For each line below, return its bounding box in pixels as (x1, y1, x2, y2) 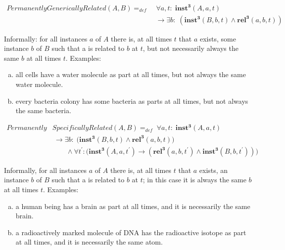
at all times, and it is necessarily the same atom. (15, 237, 163, 247)
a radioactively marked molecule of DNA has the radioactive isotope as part (15, 227, 246, 237)
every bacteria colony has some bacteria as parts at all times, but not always (15, 95, 248, 106)
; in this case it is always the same (142, 174, 246, 185)
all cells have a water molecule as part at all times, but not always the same (15, 69, 246, 80)
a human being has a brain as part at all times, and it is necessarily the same (15, 201, 250, 211)
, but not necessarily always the (142, 43, 238, 53)
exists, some (199, 33, 236, 43)
